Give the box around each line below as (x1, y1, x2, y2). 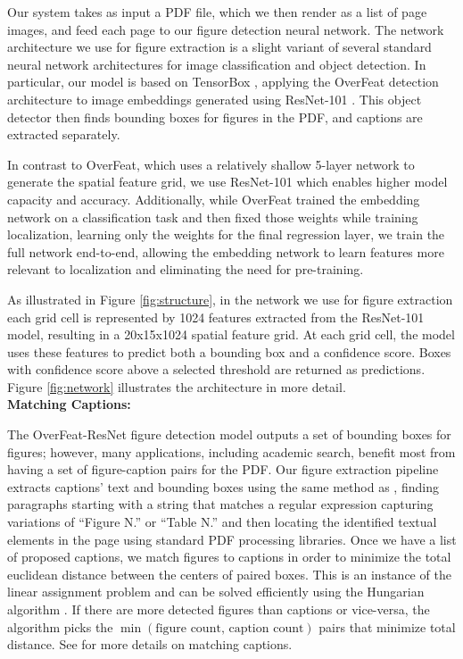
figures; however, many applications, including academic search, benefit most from (7, 442, 456, 461)
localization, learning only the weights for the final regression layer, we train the (7, 225, 445, 244)
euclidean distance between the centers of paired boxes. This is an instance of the (7, 564, 451, 583)
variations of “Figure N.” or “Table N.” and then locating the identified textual (7, 513, 437, 531)
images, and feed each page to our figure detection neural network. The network (7, 20, 444, 38)
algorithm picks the (7, 617, 113, 636)
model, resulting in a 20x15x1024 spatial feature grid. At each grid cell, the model (7, 325, 455, 344)
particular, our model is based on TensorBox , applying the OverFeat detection (7, 72, 439, 91)
